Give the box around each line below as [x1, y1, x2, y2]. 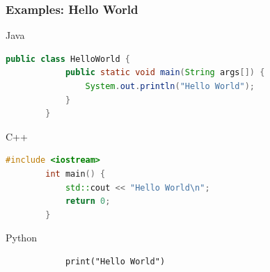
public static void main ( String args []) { [65, 67, 265, 78]
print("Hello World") [65, 256, 166, 266]
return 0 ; [65, 196, 111, 207]
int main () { [45, 168, 106, 179]
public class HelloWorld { [6, 54, 130, 64]
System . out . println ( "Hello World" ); [85, 81, 255, 91]
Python [6, 230, 37, 245]
